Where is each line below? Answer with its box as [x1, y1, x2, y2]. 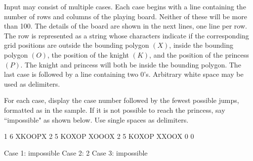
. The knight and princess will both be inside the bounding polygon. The [20, 59, 241, 69]
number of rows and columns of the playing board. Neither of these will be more [4, 11, 247, 21]
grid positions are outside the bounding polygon [4, 40, 149, 50]
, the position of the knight [47, 49, 129, 60]
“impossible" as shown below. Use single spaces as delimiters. [4, 114, 189, 125]
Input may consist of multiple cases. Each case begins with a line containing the [4, 1, 246, 11]
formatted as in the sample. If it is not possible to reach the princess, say [4, 104, 225, 115]
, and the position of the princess [149, 49, 249, 60]
